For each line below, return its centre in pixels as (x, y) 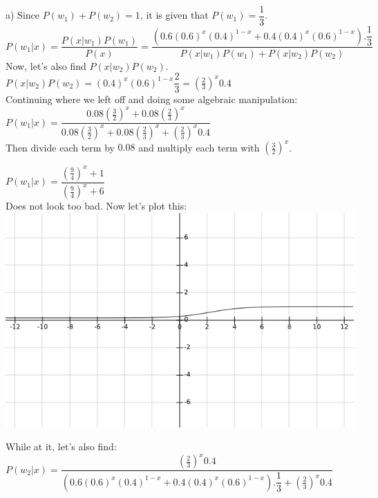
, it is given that (174, 15)
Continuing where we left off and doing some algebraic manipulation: (152, 99)
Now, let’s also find (46, 65)
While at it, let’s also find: (61, 446)
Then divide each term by (60, 147)
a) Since (22, 15)
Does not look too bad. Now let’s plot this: (96, 206)
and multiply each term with (199, 147)
